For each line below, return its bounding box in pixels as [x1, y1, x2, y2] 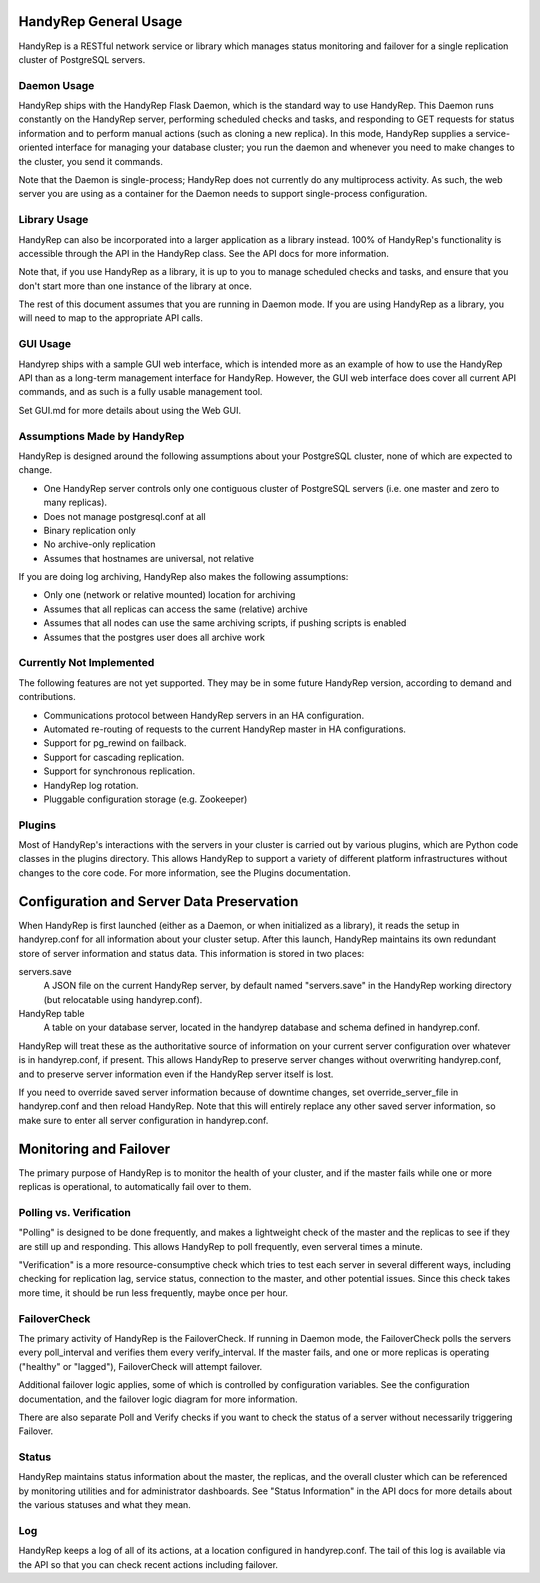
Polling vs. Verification [18, 1205, 132, 1219]
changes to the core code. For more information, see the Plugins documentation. [18, 866, 351, 879]
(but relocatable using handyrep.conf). [43, 993, 203, 1005]
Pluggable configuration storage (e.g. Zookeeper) [43, 793, 248, 805]
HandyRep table [18, 1008, 85, 1020]
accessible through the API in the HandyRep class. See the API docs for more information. [18, 247, 390, 259]
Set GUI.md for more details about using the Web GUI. [18, 404, 242, 416]
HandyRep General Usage [18, 13, 183, 30]
